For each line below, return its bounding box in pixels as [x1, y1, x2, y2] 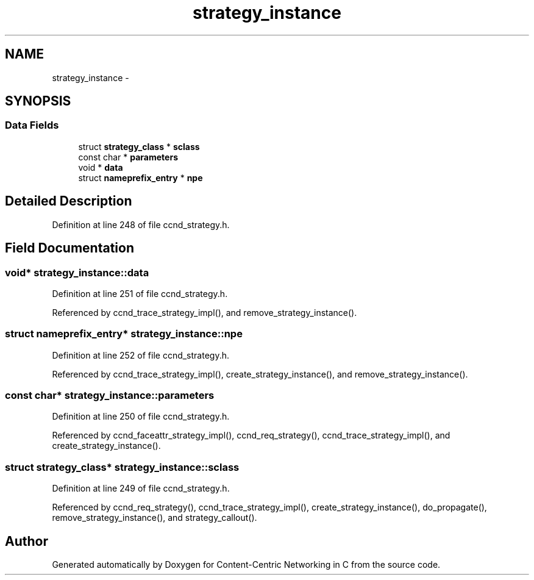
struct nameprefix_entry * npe [78, 172, 203, 183]
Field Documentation [5, 240, 134, 256]
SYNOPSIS [5, 93, 71, 109]
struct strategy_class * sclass [78, 141, 200, 152]
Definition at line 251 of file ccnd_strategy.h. [52, 288, 228, 299]
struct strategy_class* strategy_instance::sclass [5, 460, 240, 473]
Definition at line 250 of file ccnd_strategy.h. [52, 411, 230, 422]
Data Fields [5, 119, 59, 132]
